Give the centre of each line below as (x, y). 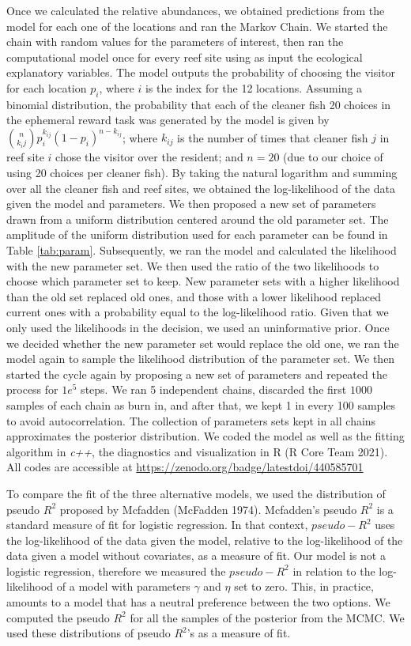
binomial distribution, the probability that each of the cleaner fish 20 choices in (199, 104)
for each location (47, 87)
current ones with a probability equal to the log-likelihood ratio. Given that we (198, 312)
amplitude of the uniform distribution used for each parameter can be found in (197, 234)
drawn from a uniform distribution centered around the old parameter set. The (198, 219)
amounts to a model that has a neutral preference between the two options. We (198, 602)
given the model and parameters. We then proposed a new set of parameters (191, 204)
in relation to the (334, 570)
